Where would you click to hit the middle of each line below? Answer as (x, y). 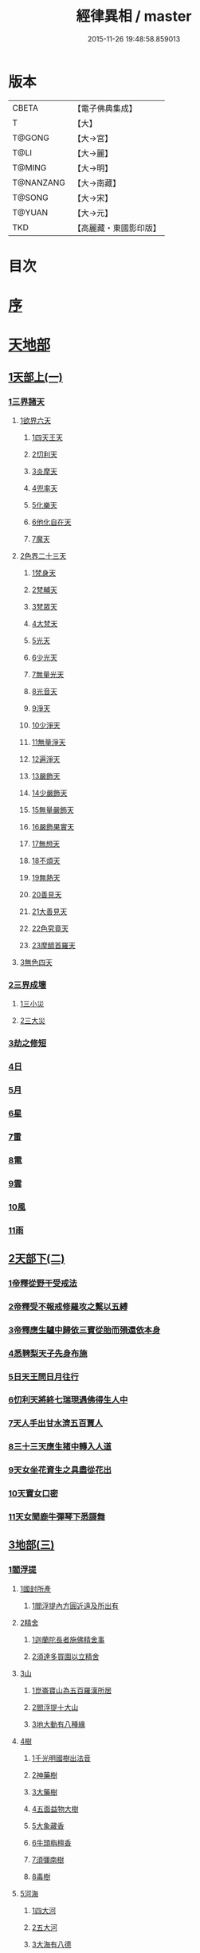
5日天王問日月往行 (44, 1377)
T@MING (29, 167)
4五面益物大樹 (55, 1809)
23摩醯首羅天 (53, 945)
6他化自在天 (51, 522)
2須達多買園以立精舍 (65, 1656)
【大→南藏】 (97, 182)
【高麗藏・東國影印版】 (117, 228)
